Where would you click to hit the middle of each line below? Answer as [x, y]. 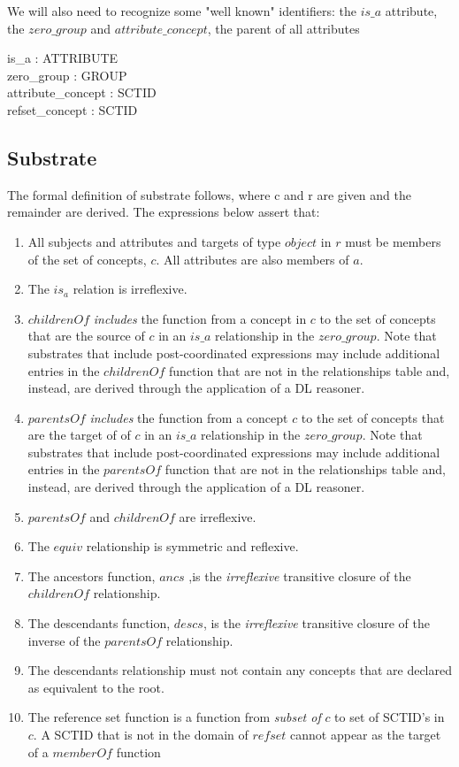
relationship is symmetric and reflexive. [192, 546]
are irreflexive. [218, 516]
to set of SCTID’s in [390, 717]
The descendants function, [99, 623]
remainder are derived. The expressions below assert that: [164, 212]
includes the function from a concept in [200, 318]
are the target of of [79, 435]
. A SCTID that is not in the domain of [141, 735]
